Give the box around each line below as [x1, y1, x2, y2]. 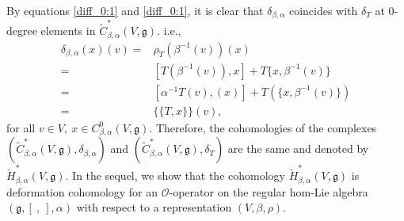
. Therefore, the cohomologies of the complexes [149, 119, 377, 135]
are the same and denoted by [227, 140, 369, 157]
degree [6, 22, 37, 39]
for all [6, 119, 36, 135]
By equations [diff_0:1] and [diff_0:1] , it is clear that [6, 2, 264, 18]
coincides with [288, 2, 358, 18]
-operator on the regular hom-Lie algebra [169, 183, 368, 200]
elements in [40, 22, 96, 39]
